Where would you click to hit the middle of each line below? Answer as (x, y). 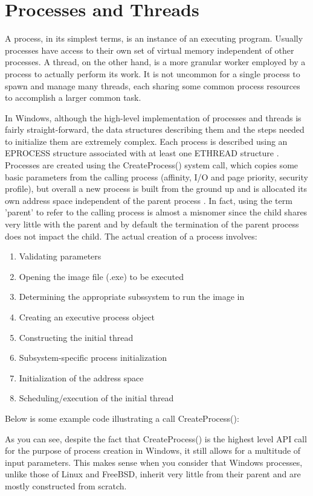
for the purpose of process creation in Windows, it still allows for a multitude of (153, 450)
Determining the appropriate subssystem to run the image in (132, 297)
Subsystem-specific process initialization (93, 358)
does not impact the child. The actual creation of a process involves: (131, 236)
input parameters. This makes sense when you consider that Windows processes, (154, 462)
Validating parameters (60, 256)
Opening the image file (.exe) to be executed (101, 276)
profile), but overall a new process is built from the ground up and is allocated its (156, 189)
